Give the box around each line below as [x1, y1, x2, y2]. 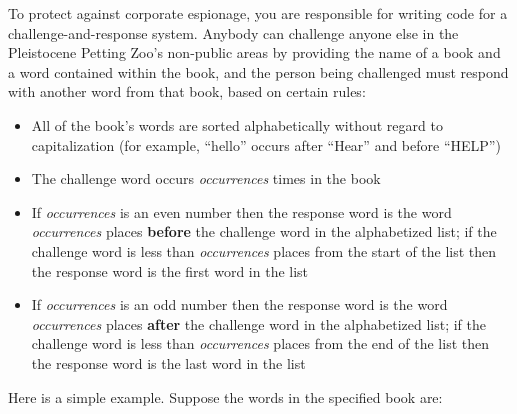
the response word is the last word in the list [31, 352, 306, 373]
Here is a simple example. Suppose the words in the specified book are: [8, 386, 443, 407]
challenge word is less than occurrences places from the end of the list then [31, 333, 489, 354]
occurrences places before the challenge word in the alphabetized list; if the [31, 221, 497, 242]
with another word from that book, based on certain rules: [8, 81, 366, 102]
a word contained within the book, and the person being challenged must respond [8, 61, 509, 82]
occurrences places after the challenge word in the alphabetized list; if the [31, 313, 486, 334]
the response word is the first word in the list [31, 260, 309, 281]
